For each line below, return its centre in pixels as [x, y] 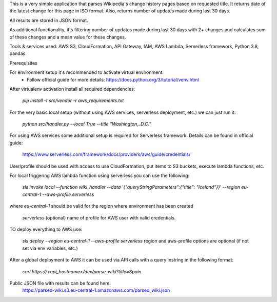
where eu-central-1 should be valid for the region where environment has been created [101, 206]
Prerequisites [24, 63]
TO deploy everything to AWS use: [46, 229]
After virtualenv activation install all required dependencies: [72, 89]
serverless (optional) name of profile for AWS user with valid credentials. [99, 217]
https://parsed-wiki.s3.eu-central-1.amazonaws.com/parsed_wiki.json [96, 290]
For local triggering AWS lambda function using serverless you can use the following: [100, 176]
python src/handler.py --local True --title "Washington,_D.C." [87, 124]
